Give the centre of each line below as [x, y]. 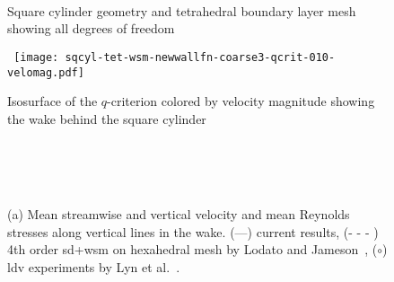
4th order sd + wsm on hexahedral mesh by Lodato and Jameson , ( [193, 249]
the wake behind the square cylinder [107, 118]
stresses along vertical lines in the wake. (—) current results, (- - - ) [193, 231]
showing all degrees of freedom [91, 28]
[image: [36, 57]
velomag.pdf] [46, 72]
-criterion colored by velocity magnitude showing [241, 101]
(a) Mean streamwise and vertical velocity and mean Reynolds [179, 214]
